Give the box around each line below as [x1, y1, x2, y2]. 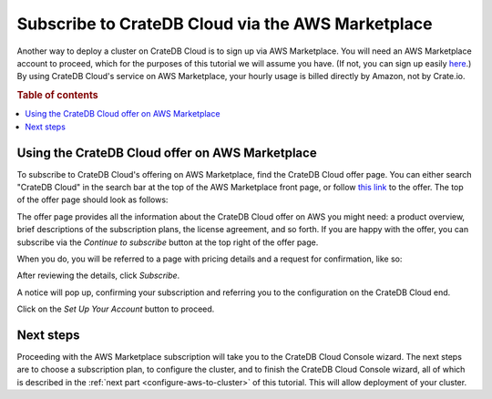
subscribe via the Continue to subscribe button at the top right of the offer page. [16, 237, 319, 248]
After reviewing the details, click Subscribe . [16, 270, 180, 281]
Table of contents [16, 89, 99, 102]
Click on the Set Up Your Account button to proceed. [16, 303, 215, 314]
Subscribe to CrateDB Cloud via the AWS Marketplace [16, 14, 433, 34]
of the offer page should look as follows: [16, 194, 169, 205]
